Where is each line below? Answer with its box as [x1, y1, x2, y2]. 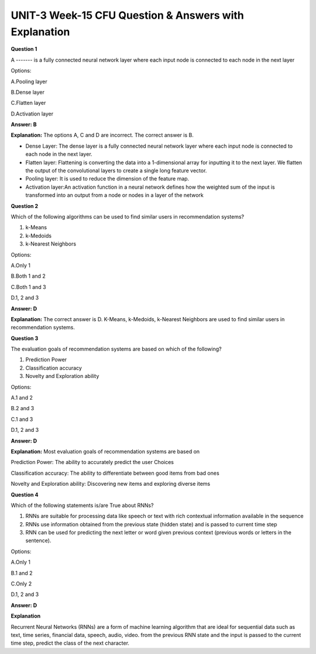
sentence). [25, 537, 51, 544]
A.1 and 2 [11, 394, 33, 401]
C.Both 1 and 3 [11, 283, 46, 290]
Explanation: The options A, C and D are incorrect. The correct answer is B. [11, 132, 194, 139]
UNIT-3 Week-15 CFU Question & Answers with [11, 9, 244, 22]
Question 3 [11, 335, 39, 342]
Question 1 [11, 46, 37, 53]
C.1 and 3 [11, 415, 33, 423]
